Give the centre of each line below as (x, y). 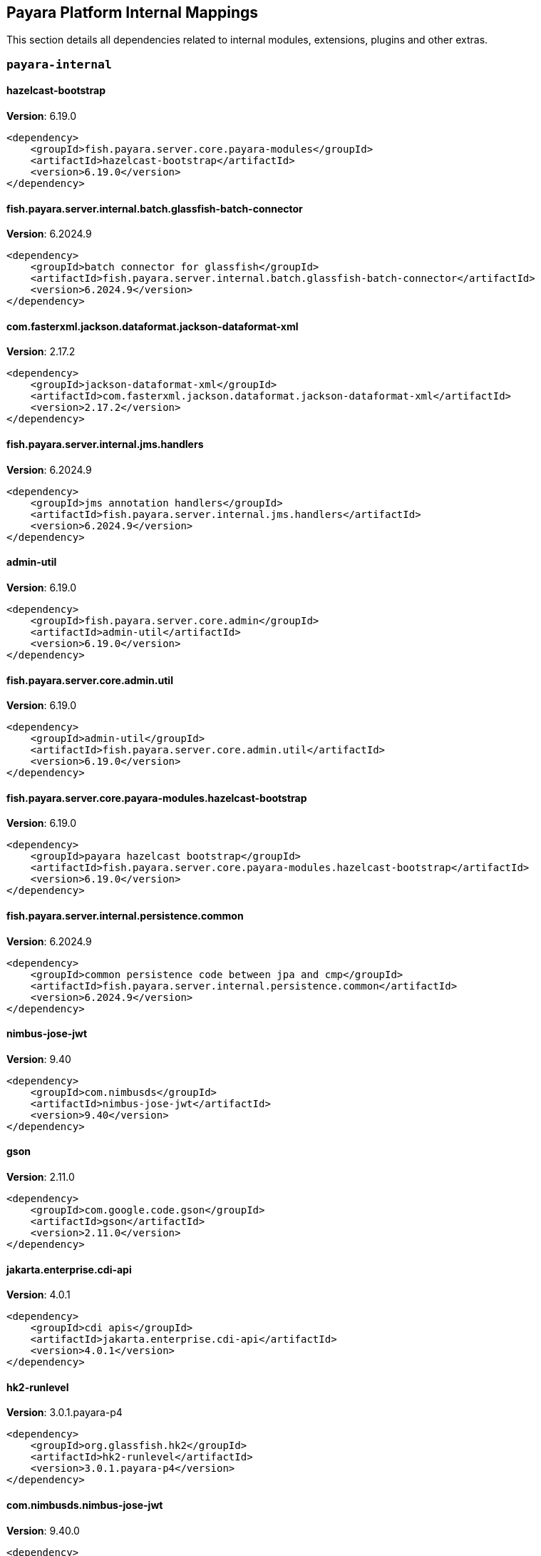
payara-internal (59, 64)
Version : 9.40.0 (43, 1530)
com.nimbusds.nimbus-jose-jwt (85, 1505)
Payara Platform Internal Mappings (132, 12)
